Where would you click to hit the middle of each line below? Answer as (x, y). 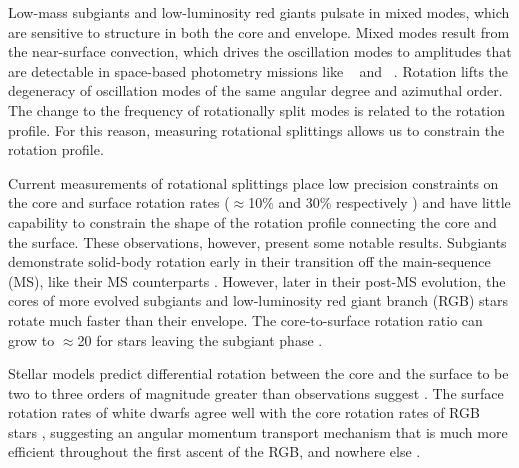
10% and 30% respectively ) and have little (379, 202)
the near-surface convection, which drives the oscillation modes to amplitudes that (260, 51)
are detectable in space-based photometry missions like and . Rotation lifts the (258, 70)
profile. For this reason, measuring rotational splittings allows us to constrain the (256, 129)
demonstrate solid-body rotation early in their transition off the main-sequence (249, 261)
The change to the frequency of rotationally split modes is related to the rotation (256, 109)
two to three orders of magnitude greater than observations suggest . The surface (256, 392)
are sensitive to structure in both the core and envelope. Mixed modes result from (259, 31)
